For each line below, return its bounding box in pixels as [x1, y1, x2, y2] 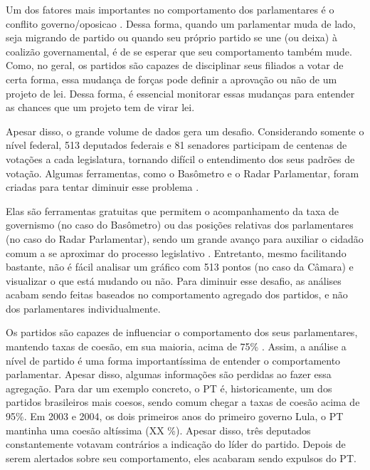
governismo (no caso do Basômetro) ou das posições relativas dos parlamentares [6, 217, 354, 232]
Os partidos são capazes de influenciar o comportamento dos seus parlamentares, [6, 325, 358, 340]
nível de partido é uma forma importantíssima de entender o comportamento [6, 352, 341, 367]
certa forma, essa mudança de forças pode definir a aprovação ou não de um [6, 71, 337, 86]
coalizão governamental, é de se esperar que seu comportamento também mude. [6, 43, 352, 58]
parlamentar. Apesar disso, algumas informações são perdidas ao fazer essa [6, 367, 332, 382]
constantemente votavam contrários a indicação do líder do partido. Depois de [6, 437, 346, 451]
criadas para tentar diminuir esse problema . [6, 179, 199, 194]
